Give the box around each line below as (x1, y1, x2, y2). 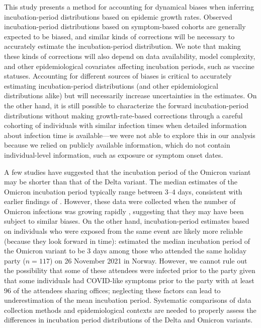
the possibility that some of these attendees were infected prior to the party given (4, 265, 255, 276)
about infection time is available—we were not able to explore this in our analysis (4, 129, 255, 140)
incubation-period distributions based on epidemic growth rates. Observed (4, 11, 232, 22)
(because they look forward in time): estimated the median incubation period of (4, 235, 250, 246)
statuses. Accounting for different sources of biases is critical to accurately (4, 71, 232, 81)
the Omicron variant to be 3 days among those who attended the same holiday (4, 245, 247, 256)
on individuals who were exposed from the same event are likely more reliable (4, 226, 243, 236)
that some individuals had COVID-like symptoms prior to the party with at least (4, 275, 254, 286)
